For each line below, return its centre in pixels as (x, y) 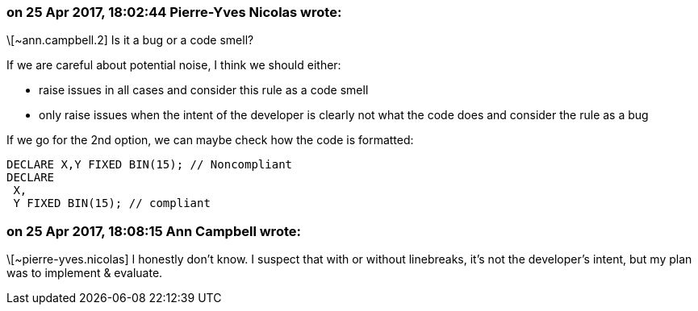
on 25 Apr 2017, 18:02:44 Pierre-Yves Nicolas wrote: (174, 12)
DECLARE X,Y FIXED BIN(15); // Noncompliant (150, 165)
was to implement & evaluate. (85, 273)
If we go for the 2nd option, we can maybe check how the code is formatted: (210, 140)
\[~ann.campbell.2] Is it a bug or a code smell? (130, 40)
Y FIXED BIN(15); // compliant (112, 203)
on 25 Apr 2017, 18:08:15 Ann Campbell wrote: (154, 231)
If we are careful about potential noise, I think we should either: (174, 65)
